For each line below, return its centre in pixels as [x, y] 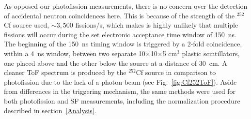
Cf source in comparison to [176, 72]
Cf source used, [27, 25]
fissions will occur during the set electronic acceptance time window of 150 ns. [120, 34]
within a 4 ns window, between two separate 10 [75, 53]
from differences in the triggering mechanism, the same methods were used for [120, 91]
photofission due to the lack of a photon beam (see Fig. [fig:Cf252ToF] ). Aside [120, 82]
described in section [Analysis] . [50, 110]
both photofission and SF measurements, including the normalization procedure [122, 100]
